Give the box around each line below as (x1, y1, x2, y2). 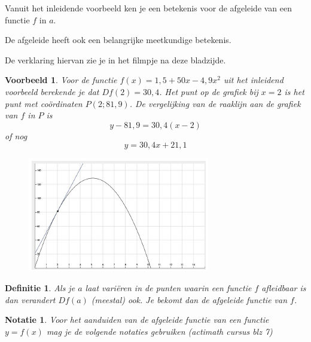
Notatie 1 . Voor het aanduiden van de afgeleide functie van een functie (5, 313, 269, 326)
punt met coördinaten (5, 97, 83, 109)
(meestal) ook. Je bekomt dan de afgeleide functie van (91, 293, 288, 306)
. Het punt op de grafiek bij (159, 85, 258, 97)
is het (284, 85, 304, 97)
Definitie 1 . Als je (5, 281, 75, 294)
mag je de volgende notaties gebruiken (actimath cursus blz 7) (46, 325, 273, 337)
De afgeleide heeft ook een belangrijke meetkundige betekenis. (5, 33, 231, 46)
